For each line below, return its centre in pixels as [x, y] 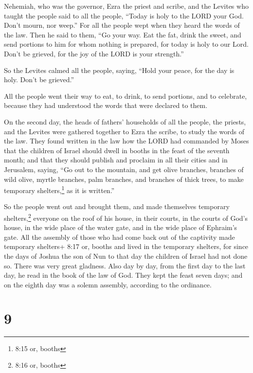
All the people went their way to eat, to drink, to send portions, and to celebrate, [126, 96]
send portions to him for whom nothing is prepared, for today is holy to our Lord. [126, 44]
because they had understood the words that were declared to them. [106, 105]
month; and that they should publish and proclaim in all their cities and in [116, 160]
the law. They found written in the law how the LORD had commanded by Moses [126, 141]
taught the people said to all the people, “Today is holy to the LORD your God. [124, 15]
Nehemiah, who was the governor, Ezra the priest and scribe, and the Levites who [126, 6]
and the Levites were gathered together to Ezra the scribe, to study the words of [124, 131]
